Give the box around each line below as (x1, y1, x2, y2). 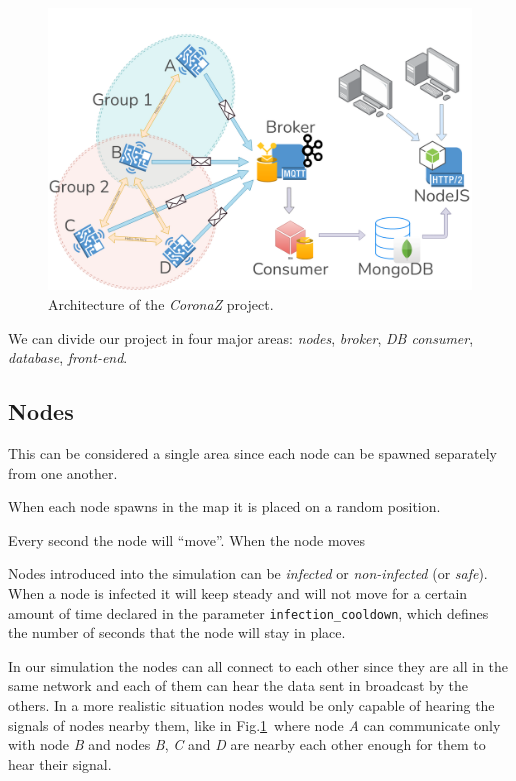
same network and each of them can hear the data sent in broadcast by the (8, 675, 468, 696)
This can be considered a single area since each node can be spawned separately (8, 442, 497, 463)
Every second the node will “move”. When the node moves (8, 529, 365, 550)
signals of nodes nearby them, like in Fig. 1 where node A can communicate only (8, 714, 501, 735)
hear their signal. (8, 753, 112, 774)
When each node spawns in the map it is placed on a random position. (8, 496, 441, 517)
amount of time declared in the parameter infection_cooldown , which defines (8, 602, 489, 623)
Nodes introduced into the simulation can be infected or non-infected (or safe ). (8, 563, 488, 584)
